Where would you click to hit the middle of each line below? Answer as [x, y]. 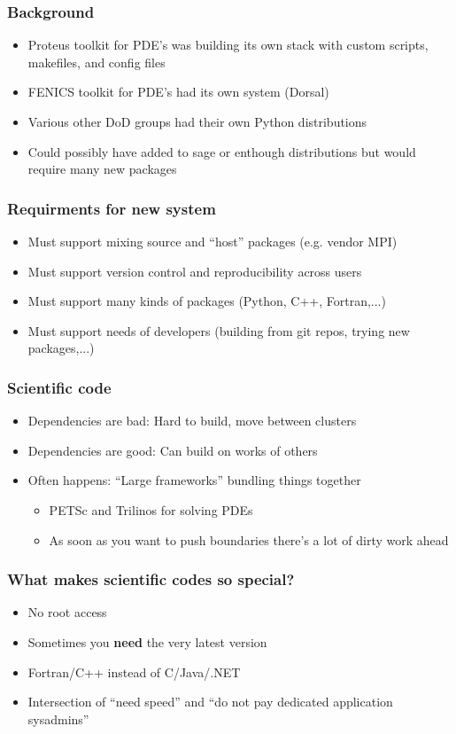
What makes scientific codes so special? [151, 579]
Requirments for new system [112, 208]
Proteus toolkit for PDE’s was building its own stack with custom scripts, [228, 45]
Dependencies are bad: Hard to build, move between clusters [192, 421]
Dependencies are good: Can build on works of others [173, 450]
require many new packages [102, 169]
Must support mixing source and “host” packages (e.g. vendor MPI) [213, 241]
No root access [67, 612]
